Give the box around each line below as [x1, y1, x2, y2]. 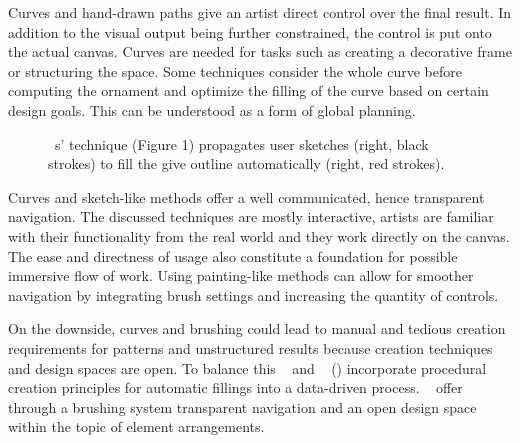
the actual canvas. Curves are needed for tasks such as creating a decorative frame [8, 41, 512, 62]
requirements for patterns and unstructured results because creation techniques [8, 337, 493, 358]
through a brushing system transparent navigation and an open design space [8, 396, 477, 417]
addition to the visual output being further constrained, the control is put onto [8, 21, 492, 42]
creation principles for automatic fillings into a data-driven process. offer [8, 377, 463, 398]
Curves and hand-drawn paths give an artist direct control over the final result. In [8, 2, 512, 22]
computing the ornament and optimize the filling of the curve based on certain [8, 80, 489, 101]
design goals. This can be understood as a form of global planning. [8, 99, 416, 120]
